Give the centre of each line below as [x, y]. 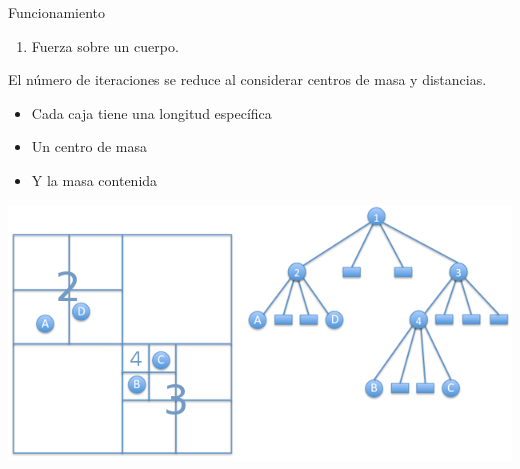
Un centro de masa [89, 146]
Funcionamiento [57, 12]
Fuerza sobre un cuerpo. [105, 45]
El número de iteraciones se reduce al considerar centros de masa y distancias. [247, 79]
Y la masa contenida [94, 179]
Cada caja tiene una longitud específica [151, 112]
